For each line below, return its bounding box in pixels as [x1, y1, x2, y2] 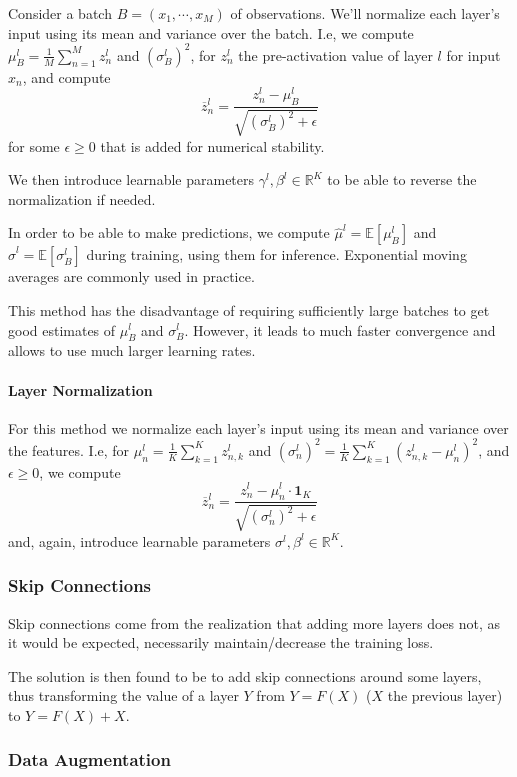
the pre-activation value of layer [238, 44, 433, 65]
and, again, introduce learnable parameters [8, 530, 271, 551]
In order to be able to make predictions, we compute [8, 222, 330, 243]
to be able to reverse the [327, 169, 477, 190]
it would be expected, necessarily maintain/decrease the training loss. [8, 632, 434, 653]
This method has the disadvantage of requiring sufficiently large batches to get [8, 299, 490, 320]
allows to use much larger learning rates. [8, 340, 256, 361]
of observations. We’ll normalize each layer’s [230, 3, 500, 23]
